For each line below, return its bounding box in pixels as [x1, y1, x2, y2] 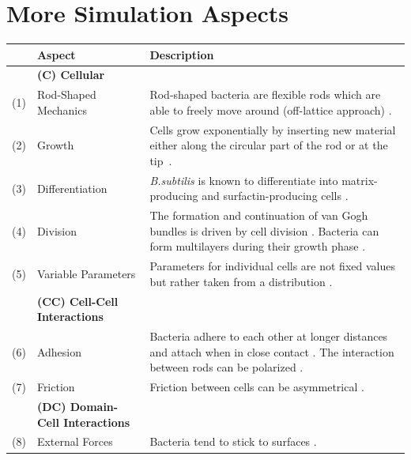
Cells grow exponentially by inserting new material [149, 121, 396, 138]
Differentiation [36, 179, 107, 196]
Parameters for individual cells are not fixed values [149, 258, 395, 274]
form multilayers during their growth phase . [149, 238, 366, 255]
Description [149, 46, 214, 62]
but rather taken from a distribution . [149, 273, 333, 289]
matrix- [341, 172, 378, 188]
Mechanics [36, 101, 87, 118]
